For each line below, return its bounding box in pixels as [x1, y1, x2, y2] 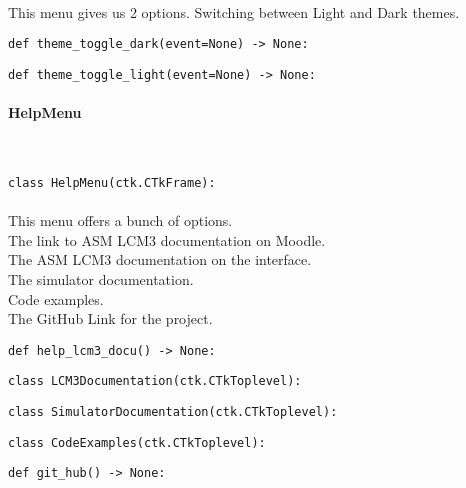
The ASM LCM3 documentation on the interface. [8, 249, 312, 270]
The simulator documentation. [8, 268, 194, 289]
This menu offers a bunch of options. [8, 210, 233, 231]
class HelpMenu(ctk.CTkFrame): [8, 175, 216, 190]
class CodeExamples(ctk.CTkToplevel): [8, 435, 266, 450]
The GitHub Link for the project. [8, 308, 213, 329]
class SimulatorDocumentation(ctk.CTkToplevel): [8, 405, 338, 420]
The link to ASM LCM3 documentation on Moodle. [8, 229, 326, 250]
